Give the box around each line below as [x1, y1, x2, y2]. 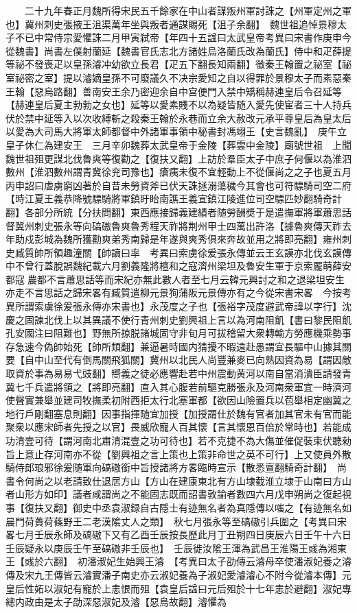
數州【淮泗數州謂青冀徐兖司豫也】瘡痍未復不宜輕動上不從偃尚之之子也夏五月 [5, 165, 352, 179]
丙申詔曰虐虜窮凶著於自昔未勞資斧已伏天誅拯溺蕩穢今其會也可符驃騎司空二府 [5, 178, 352, 192]
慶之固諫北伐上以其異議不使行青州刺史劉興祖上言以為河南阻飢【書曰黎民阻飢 [5, 312, 352, 326]
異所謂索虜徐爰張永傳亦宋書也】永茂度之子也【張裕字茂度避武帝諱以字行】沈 [5, 299, 352, 313]
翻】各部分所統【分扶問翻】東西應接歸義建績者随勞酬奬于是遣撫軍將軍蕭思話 [5, 204, 352, 219]
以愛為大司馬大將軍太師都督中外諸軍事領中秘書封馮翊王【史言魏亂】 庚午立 [5, 124, 347, 139]
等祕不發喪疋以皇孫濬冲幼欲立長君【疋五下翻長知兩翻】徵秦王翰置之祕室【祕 [5, 57, 352, 71]
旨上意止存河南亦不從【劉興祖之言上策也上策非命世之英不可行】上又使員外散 [5, 446, 352, 461]
